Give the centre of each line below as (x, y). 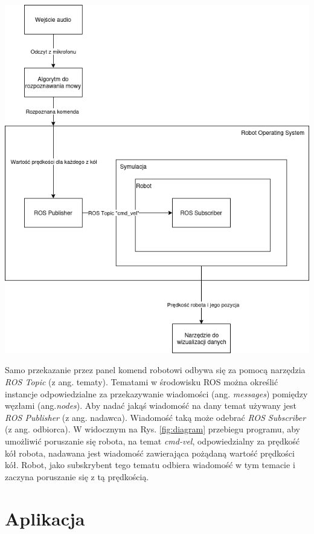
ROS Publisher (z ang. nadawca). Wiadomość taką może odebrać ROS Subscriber (155, 417)
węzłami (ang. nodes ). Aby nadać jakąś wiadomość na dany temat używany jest (151, 405)
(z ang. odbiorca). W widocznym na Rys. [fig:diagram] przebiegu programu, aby (152, 429)
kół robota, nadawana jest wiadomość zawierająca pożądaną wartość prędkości (150, 453)
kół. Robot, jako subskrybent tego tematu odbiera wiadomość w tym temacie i (150, 465)
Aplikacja (45, 518)
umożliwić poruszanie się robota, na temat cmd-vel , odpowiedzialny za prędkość (152, 441)
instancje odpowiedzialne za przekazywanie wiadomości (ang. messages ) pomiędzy (156, 393)
